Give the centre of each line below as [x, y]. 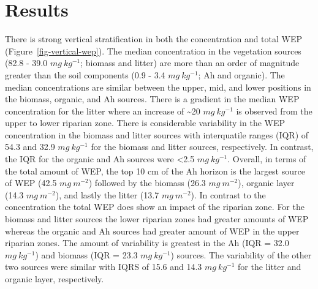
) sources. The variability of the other [241, 254]
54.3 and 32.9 [30, 147]
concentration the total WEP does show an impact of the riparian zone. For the [155, 207]
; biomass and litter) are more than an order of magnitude [190, 63]
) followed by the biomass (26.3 [147, 183]
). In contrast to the [228, 194]
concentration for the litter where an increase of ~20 [103, 111]
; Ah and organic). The [241, 74]
